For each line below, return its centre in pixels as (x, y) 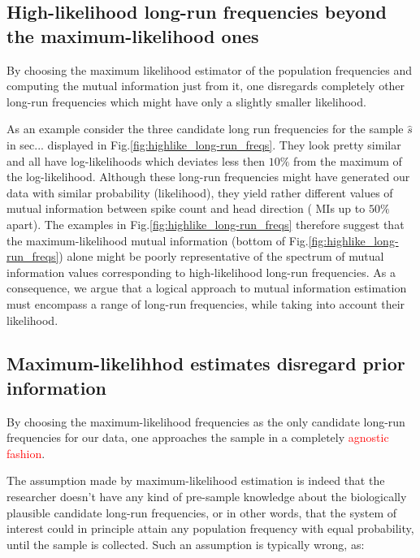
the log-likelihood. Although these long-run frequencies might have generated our (208, 177)
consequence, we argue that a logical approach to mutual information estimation (207, 288)
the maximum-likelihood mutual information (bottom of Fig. (158, 240)
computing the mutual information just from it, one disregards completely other (206, 86)
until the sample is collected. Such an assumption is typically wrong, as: (186, 544)
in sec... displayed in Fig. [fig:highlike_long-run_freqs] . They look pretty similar (204, 144)
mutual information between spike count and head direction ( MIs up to (186, 208)
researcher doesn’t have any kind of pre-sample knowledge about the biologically (207, 497)
